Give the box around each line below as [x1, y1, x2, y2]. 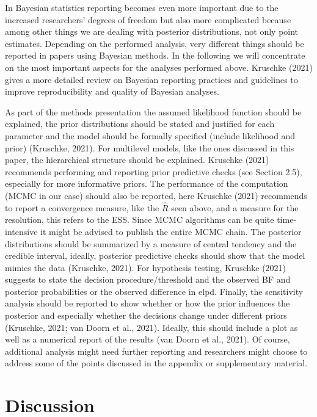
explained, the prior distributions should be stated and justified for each [5, 117, 275, 130]
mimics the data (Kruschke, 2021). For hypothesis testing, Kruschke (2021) [5, 261, 286, 274]
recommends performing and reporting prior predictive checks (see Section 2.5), [5, 165, 302, 178]
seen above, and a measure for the [171, 201, 299, 214]
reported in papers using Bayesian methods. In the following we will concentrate [5, 49, 305, 62]
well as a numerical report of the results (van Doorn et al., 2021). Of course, [5, 333, 290, 346]
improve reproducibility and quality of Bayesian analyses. [5, 85, 219, 98]
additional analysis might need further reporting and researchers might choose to [5, 344, 308, 357]
